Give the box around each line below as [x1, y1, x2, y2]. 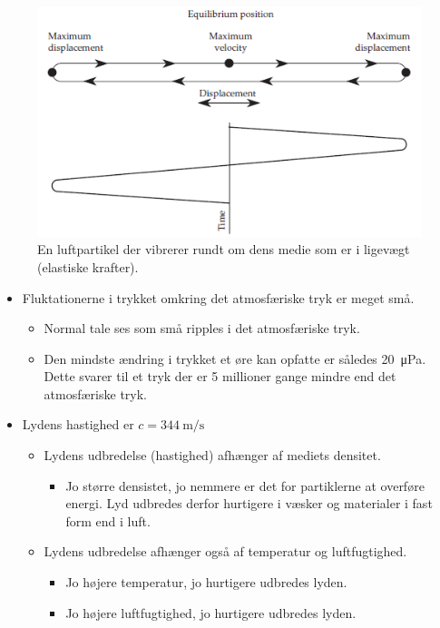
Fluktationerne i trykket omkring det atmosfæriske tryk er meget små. [22, 288, 415, 307]
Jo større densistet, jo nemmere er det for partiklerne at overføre [65, 476, 425, 495]
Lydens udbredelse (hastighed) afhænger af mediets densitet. [44, 446, 381, 465]
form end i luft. [65, 511, 151, 530]
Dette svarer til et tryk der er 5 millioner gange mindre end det [44, 367, 396, 386]
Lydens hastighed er [22, 415, 134, 434]
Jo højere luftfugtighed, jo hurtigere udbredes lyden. [65, 603, 357, 622]
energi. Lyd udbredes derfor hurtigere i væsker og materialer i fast [65, 494, 433, 513]
